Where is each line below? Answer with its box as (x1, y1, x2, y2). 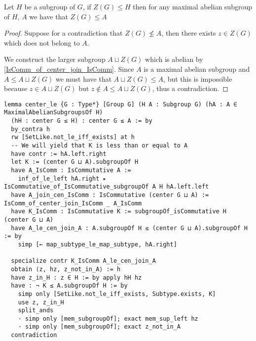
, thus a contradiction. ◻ (152, 83, 228, 94)
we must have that (55, 73, 112, 84)
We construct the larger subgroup (4, 54, 106, 64)
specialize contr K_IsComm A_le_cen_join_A (11, 257, 156, 265)
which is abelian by (145, 54, 203, 64)
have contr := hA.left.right (11, 150, 107, 157)
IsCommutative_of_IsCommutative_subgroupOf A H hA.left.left (4, 183, 209, 191)
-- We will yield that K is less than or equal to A (11, 142, 188, 149)
